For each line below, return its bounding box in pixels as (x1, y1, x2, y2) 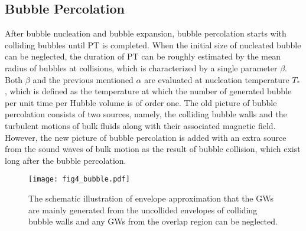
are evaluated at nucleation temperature (144, 73, 289, 85)
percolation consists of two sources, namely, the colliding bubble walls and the (5, 108, 287, 120)
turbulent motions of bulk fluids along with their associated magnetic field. (5, 119, 276, 131)
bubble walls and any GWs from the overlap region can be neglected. (28, 215, 278, 227)
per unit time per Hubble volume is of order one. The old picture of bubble (5, 96, 277, 108)
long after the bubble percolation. (5, 154, 126, 166)
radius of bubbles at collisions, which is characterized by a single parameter (5, 61, 278, 74)
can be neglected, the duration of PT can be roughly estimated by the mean (5, 50, 281, 62)
